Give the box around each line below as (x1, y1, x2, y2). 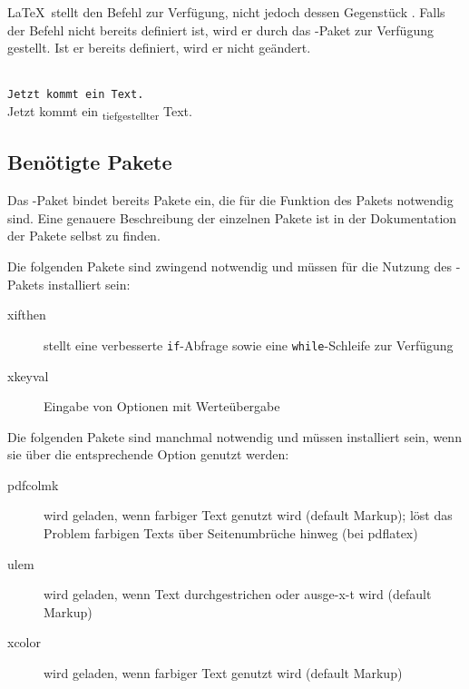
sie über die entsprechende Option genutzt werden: (7, 445, 289, 464)
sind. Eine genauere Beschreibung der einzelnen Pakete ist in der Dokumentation (7, 208, 457, 227)
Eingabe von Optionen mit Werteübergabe (44, 397, 280, 416)
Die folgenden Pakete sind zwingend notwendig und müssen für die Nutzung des (7, 257, 452, 276)
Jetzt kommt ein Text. (7, 88, 144, 102)
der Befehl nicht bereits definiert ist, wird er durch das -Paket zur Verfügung (7, 20, 434, 39)
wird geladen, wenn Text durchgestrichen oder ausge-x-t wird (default (44, 585, 432, 604)
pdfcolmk (7, 475, 59, 494)
